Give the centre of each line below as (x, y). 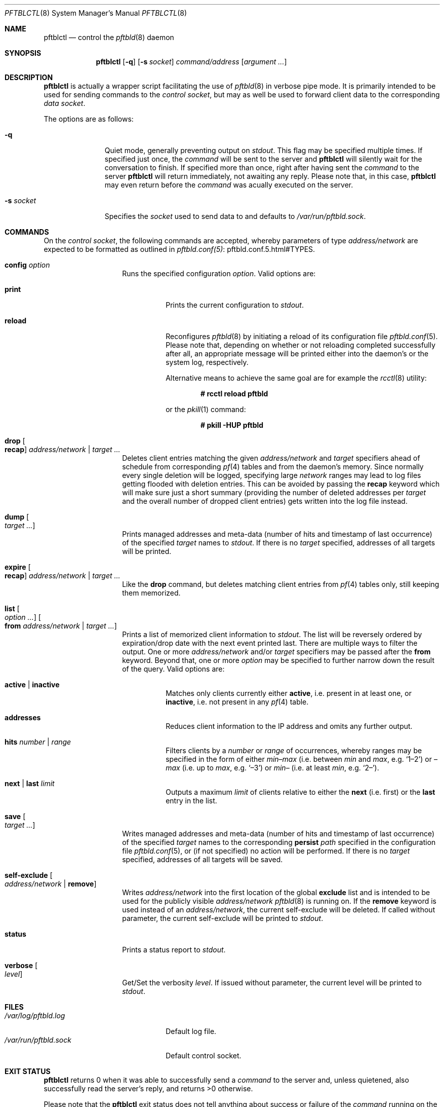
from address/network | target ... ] (61, 626)
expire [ (18, 567)
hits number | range (38, 742)
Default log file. (191, 1031)
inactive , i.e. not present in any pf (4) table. (237, 702)
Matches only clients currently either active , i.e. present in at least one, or (289, 693)
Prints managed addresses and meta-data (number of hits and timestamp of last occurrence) (277, 534)
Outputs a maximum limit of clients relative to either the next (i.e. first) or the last (300, 792)
